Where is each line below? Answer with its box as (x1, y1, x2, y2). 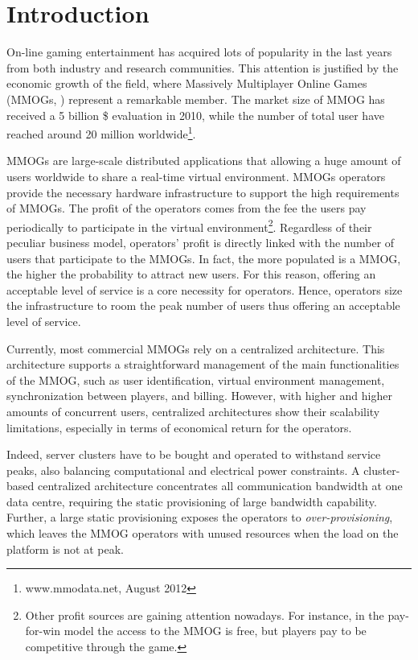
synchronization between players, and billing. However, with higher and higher (6, 387, 392, 404)
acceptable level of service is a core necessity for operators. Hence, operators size (6, 281, 403, 298)
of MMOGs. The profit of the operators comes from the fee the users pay (6, 200, 367, 217)
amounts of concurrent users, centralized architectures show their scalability (6, 402, 380, 419)
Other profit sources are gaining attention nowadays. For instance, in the (25, 606, 384, 623)
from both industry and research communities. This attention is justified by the (6, 59, 399, 76)
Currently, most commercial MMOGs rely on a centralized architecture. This (6, 340, 385, 357)
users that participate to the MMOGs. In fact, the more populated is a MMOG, (6, 250, 401, 266)
